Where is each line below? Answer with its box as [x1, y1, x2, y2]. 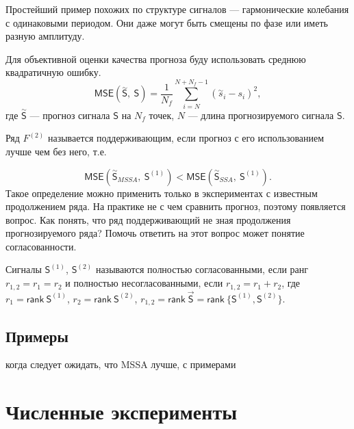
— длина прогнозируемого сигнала [188, 107, 334, 122]
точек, [149, 107, 175, 122]
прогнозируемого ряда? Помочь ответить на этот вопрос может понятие [5, 226, 305, 240]
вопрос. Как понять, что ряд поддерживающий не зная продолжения [5, 212, 291, 226]
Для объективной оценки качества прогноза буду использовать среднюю [5, 51, 306, 66]
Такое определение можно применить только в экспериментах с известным [5, 185, 318, 200]
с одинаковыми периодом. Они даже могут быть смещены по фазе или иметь [5, 15, 328, 29]
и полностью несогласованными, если [65, 276, 223, 290]
